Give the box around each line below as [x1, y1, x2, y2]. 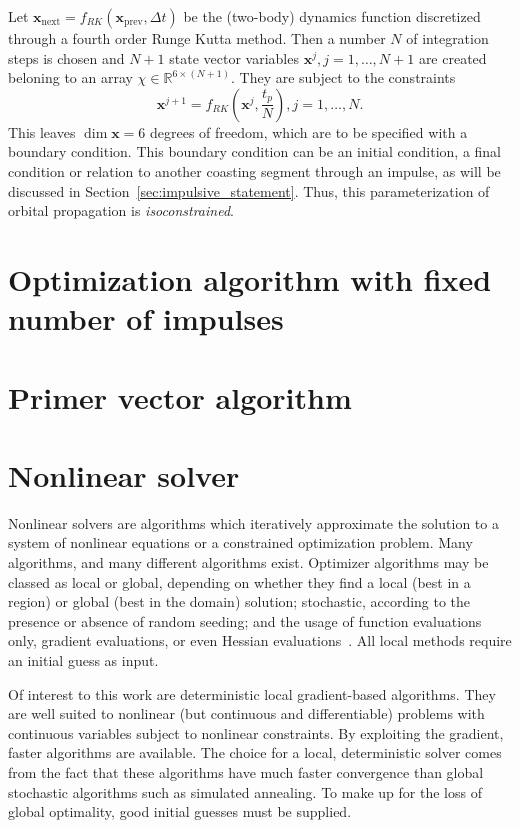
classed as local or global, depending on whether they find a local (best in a [8, 571, 471, 592]
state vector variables [169, 47, 299, 68]
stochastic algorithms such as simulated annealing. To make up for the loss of [8, 781, 482, 802]
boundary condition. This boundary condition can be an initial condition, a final [8, 141, 502, 162]
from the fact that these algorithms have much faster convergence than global [8, 761, 484, 782]
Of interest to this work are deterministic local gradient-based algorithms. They [8, 683, 496, 704]
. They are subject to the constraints [231, 67, 456, 88]
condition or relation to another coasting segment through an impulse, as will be [8, 160, 501, 181]
